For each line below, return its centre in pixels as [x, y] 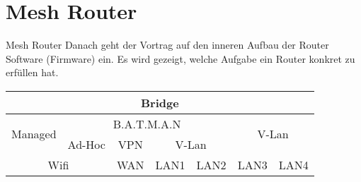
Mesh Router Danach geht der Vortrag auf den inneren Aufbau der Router [167, 45]
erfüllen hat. [32, 72]
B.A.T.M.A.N [147, 123]
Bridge [160, 102]
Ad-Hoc [86, 144]
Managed [34, 134]
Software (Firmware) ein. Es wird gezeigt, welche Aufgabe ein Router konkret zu [180, 58]
